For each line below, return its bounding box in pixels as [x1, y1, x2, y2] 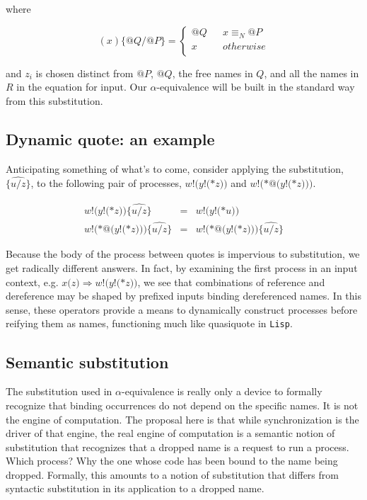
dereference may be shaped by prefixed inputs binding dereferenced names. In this [6, 288, 361, 303]
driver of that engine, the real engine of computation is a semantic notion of [6, 426, 335, 441]
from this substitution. [6, 93, 103, 108]
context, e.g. [6, 274, 59, 289]
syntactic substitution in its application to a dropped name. [6, 481, 264, 496]
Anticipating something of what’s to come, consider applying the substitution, [6, 161, 344, 176]
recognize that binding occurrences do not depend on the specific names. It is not [6, 397, 359, 412]
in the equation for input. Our [16, 79, 147, 94]
